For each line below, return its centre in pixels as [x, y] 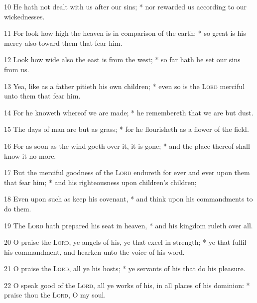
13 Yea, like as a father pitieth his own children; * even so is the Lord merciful [125, 86]
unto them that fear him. [42, 96]
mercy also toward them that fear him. [63, 43]
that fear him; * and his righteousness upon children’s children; [100, 182]
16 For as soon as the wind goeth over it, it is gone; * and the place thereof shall [127, 146]
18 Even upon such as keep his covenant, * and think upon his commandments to [128, 199]
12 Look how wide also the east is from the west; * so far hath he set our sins [122, 59]
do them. [18, 208]
